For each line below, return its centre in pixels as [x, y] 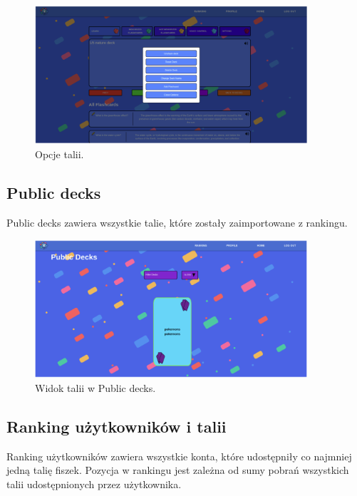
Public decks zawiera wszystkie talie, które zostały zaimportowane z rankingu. [177, 222]
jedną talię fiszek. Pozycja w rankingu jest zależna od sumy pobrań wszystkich [178, 470]
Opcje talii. [59, 154]
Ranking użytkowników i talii [117, 426]
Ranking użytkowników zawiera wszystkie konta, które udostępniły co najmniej [179, 456]
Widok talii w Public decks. [95, 387]
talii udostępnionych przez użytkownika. [94, 484]
